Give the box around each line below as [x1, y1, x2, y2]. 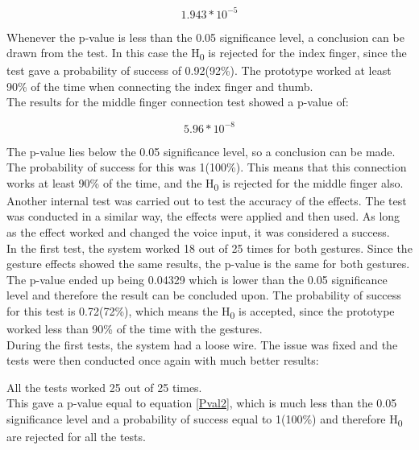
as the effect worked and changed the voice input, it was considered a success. [6, 224, 390, 240]
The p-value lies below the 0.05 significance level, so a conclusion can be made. [6, 142, 396, 159]
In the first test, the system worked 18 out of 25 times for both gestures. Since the [6, 239, 413, 256]
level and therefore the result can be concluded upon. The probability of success [6, 287, 401, 303]
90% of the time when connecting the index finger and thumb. [6, 77, 313, 94]
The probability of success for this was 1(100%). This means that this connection [6, 159, 407, 175]
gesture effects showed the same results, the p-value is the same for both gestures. [6, 255, 410, 272]
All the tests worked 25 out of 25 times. [6, 378, 202, 395]
